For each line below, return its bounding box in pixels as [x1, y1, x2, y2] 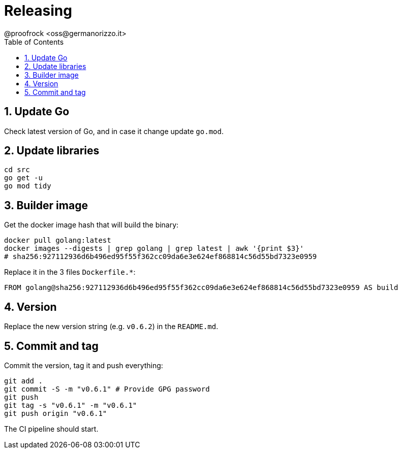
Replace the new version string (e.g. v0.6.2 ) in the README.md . [4, 322, 219, 331]
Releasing [4, 2, 72, 19]
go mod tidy [4, 182, 51, 190]
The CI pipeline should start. [4, 424, 99, 433]
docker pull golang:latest [4, 236, 111, 245]
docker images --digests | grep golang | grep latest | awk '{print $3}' [4, 244, 304, 253]
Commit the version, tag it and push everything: [4, 361, 163, 370]
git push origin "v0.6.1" [4, 409, 107, 417]
